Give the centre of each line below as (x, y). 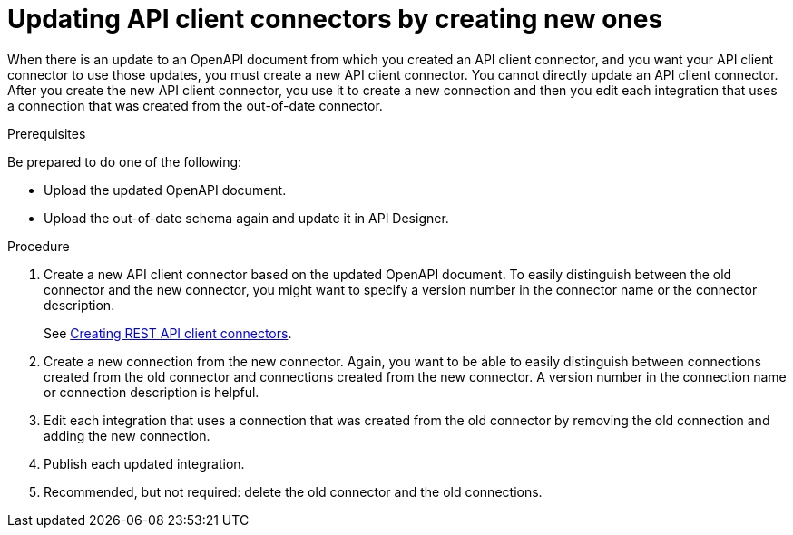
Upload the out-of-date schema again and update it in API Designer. (246, 218)
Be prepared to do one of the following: (125, 161)
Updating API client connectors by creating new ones (335, 19)
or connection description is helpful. (152, 392)
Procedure (39, 246)
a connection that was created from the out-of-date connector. (195, 105)
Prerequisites (47, 133)
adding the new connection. (127, 435)
